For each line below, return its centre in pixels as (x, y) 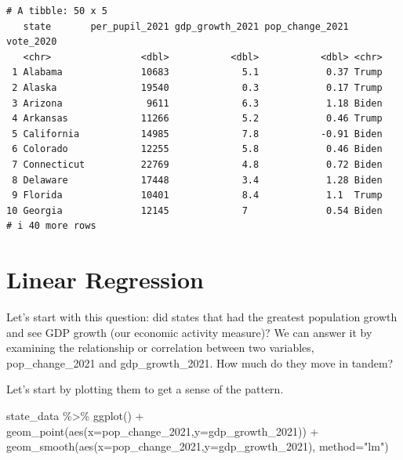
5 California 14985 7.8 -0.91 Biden (197, 134)
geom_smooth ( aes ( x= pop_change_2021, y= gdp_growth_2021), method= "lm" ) (198, 446)
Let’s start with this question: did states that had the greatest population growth (202, 317)
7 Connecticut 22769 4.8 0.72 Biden (197, 164)
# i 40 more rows (51, 226)
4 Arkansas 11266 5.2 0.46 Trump (197, 119)
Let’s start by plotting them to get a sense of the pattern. (145, 389)
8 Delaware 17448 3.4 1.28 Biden (197, 180)
